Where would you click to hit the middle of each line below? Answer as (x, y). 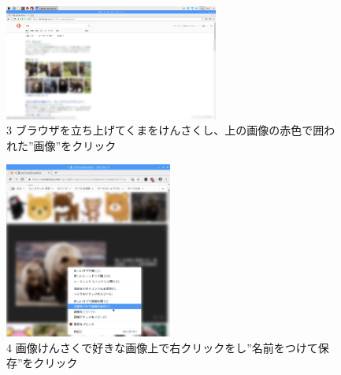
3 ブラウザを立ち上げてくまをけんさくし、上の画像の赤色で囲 (165, 130)
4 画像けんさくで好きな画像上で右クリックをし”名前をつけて (162, 347)
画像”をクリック (75, 145)
